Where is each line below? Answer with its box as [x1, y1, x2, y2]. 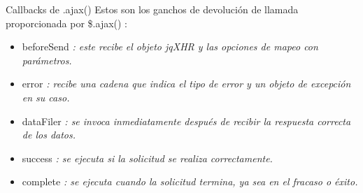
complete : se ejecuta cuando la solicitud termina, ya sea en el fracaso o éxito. [22, 174, 358, 189]
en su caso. [22, 90, 70, 104]
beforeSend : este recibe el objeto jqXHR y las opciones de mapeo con [22, 39, 318, 54]
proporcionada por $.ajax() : [6, 15, 128, 30]
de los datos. [22, 127, 76, 142]
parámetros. [22, 52, 72, 67]
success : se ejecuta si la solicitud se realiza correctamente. [22, 150, 273, 165]
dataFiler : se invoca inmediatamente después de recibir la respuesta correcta [22, 113, 351, 128]
